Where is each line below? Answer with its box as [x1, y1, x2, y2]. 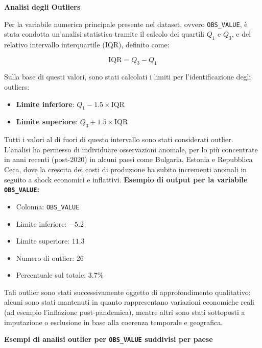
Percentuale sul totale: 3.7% [16, 270, 104, 280]
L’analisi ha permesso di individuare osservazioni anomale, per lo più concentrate [4, 144, 258, 154]
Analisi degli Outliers [4, 2, 81, 12]
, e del [231, 29, 251, 39]
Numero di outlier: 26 [16, 252, 84, 263]
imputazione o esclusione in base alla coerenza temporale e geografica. [4, 316, 223, 327]
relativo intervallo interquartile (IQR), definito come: [4, 39, 170, 50]
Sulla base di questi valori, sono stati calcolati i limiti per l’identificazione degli [4, 71, 251, 82]
